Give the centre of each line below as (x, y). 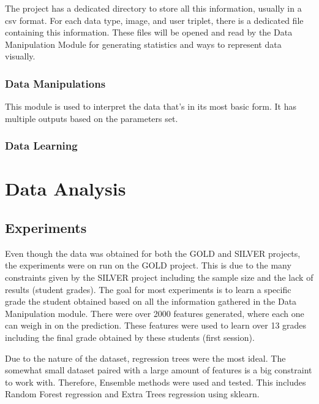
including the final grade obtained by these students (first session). (130, 337)
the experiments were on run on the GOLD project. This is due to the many (148, 265)
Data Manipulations (55, 83)
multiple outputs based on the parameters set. (92, 118)
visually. (20, 56)
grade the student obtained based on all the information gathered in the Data (151, 301)
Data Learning (41, 146)
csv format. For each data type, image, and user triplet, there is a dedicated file (154, 20)
